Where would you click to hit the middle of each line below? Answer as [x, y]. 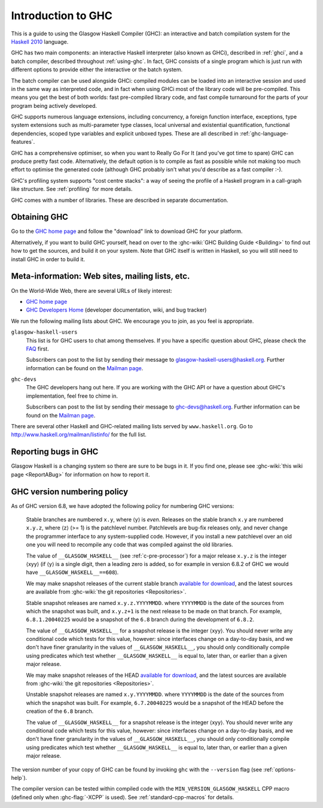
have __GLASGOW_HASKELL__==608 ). [72, 573]
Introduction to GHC [62, 16]
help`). [19, 777]
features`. [23, 142]
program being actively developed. [54, 105]
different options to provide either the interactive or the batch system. [97, 69]
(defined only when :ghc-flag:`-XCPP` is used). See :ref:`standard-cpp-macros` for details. [123, 797]
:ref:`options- [280, 769]
